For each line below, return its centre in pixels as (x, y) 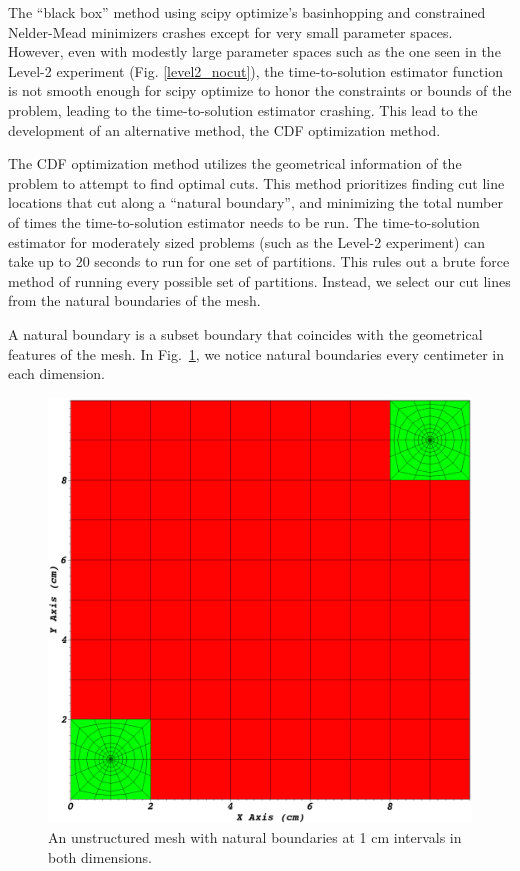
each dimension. (56, 373)
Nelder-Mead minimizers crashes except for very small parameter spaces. (230, 31)
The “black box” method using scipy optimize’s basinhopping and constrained (247, 12)
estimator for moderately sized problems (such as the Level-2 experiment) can (247, 241)
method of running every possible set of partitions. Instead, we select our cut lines (259, 280)
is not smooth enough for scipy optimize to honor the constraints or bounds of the (260, 90)
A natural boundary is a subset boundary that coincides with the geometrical (245, 333)
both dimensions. (100, 856)
